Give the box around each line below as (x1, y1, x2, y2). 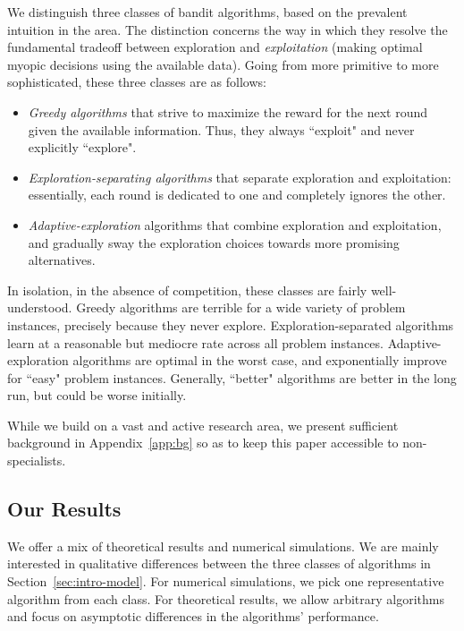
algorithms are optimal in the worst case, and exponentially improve (72, 351, 447, 370)
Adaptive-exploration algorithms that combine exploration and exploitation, (28, 215, 442, 234)
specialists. (7, 451, 66, 470)
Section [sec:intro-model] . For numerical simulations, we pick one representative (7, 572, 444, 591)
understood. (7, 298, 72, 317)
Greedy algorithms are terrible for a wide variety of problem (76, 298, 406, 317)
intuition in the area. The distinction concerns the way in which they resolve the (7, 20, 448, 38)
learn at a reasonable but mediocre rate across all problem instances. (7, 333, 384, 352)
